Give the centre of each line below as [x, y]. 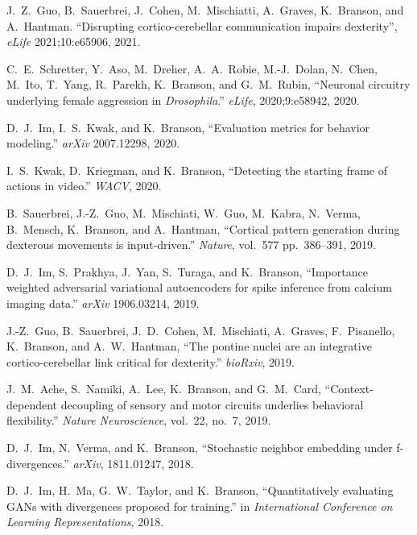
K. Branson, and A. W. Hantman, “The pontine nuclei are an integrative [189, 346]
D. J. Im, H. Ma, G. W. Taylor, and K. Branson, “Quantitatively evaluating [200, 490]
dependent [32, 404]
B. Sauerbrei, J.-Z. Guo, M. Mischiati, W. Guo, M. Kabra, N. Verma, [184, 212]
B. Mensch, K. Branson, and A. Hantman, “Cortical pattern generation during [203, 228]
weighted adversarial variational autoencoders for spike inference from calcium [199, 287]
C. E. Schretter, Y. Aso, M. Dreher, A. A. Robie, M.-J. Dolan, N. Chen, [192, 68]
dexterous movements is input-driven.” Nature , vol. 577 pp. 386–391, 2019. [191, 245]
